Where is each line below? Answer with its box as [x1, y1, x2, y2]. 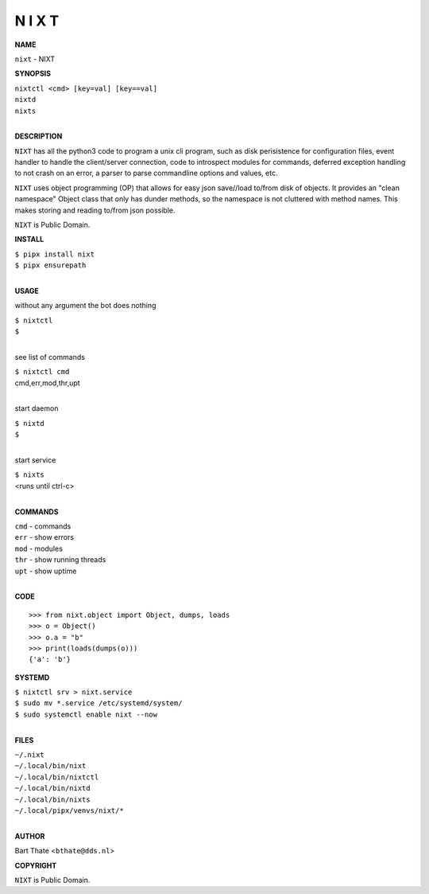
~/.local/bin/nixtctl [14, 772, 99, 782]
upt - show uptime [14, 566, 77, 576]
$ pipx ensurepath [14, 261, 87, 270]
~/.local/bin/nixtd [14, 784, 91, 793]
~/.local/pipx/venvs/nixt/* [14, 806, 125, 815]
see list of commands [14, 352, 85, 361]
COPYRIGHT [14, 861, 57, 870]
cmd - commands [14, 521, 71, 531]
